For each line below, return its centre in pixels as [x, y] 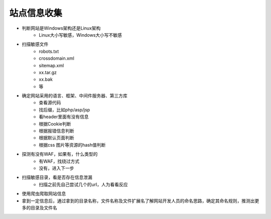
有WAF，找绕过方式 [59, 161]
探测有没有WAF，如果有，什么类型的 [60, 154]
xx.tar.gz [48, 72]
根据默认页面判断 [56, 138]
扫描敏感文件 [35, 44]
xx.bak [46, 79]
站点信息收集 [36, 13]
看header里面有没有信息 [64, 117]
